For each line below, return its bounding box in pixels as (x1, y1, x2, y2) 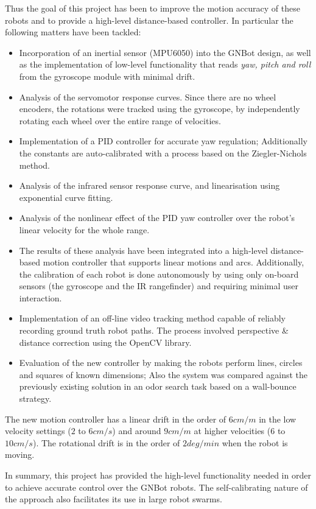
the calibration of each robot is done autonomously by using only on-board (19, 267, 299, 280)
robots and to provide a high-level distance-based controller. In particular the (5, 13, 293, 26)
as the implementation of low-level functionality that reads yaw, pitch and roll (19, 58, 311, 71)
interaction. (19, 291, 62, 304)
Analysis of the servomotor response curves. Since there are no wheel (19, 90, 276, 103)
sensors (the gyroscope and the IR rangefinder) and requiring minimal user (19, 279, 299, 292)
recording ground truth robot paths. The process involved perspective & (19, 324, 289, 337)
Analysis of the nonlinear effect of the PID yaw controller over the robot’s (19, 211, 295, 224)
